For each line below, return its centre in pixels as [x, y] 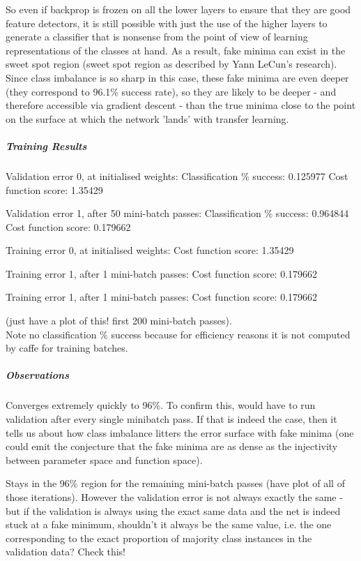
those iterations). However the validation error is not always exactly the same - [174, 496]
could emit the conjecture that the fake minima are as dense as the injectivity [172, 446]
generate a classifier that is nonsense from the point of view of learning [157, 37]
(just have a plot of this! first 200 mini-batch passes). [119, 321]
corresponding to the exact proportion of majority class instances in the [159, 538]
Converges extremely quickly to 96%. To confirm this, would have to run [161, 405]
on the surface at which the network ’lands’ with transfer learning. [147, 118]
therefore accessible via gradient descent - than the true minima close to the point [181, 105]
